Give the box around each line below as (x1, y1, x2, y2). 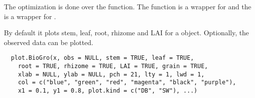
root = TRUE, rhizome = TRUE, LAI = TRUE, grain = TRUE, (18, 63, 208, 70)
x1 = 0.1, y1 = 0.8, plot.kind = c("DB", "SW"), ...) (18, 87, 198, 94)
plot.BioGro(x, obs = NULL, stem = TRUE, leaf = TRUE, (11, 54, 194, 62)
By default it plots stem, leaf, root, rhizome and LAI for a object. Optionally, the (4, 27, 249, 38)
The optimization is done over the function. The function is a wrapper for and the (4, 1, 252, 11)
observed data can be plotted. (4, 37, 93, 47)
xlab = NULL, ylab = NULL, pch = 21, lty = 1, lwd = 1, (18, 71, 205, 78)
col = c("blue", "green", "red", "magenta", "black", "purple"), (18, 79, 236, 86)
